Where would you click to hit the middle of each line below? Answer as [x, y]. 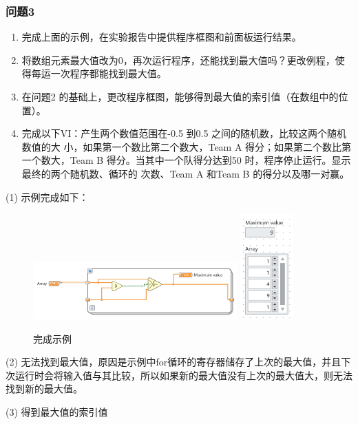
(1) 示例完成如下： [47, 197]
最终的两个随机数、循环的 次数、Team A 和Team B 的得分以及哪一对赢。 [186, 173]
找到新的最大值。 [44, 389]
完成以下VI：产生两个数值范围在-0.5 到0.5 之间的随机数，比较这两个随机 [184, 133]
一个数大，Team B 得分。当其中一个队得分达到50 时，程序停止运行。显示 [186, 160]
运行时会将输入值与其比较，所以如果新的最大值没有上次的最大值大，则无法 [183, 375]
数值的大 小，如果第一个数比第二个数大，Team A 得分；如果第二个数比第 [187, 146]
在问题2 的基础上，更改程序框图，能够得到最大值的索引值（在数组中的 [180, 96]
